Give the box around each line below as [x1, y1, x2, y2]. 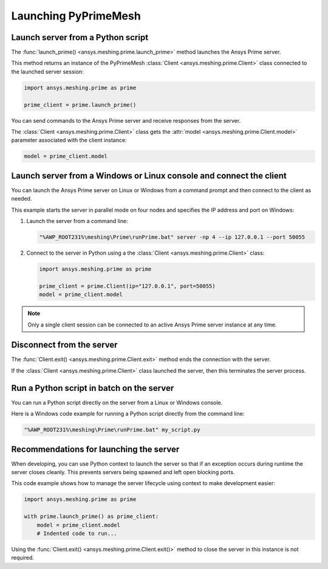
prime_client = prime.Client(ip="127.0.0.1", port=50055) [39, 283, 216, 289]
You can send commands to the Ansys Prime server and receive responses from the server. [11, 117, 241, 124]
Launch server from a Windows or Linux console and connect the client [11, 170, 287, 181]
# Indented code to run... [36, 529, 118, 537]
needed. [11, 195, 32, 202]
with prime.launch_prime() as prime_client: [24, 513, 159, 520]
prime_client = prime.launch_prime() [24, 101, 137, 108]
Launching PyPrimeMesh [11, 9, 141, 22]
